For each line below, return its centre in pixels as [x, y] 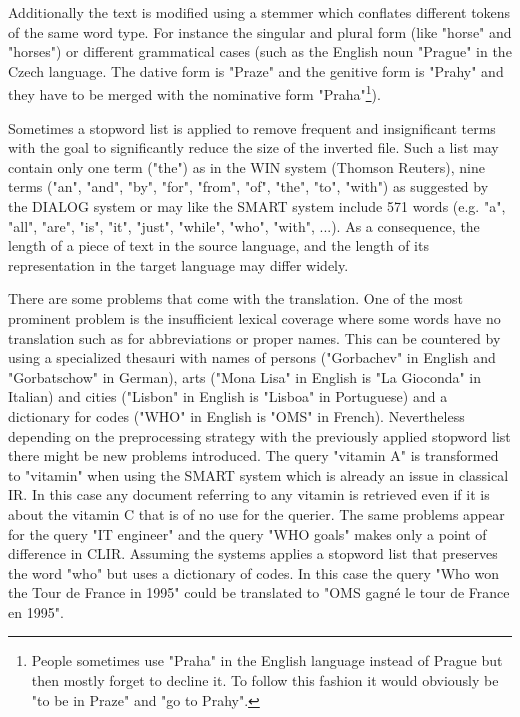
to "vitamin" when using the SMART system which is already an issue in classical [258, 474]
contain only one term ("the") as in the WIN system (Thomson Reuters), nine [246, 166]
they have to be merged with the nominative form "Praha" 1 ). [194, 93]
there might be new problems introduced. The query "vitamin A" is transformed [253, 455]
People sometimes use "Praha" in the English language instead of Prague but [267, 660]
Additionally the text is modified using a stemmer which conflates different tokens [259, 12]
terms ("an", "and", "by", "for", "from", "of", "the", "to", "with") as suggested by [248, 186]
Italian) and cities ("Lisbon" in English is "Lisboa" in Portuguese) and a [228, 396]
